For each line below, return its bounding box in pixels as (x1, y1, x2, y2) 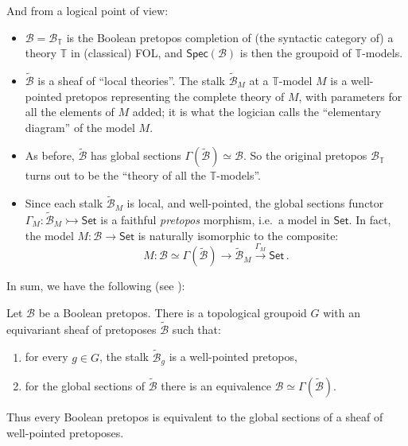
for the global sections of (25, 378, 146, 394)
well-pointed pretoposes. (6, 424, 124, 440)
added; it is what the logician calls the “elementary (132, 103, 382, 120)
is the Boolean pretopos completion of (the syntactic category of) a (66, 29, 394, 45)
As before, (25, 147, 75, 164)
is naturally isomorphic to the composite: (138, 227, 339, 243)
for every (25, 348, 68, 365)
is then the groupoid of (239, 45, 352, 61)
